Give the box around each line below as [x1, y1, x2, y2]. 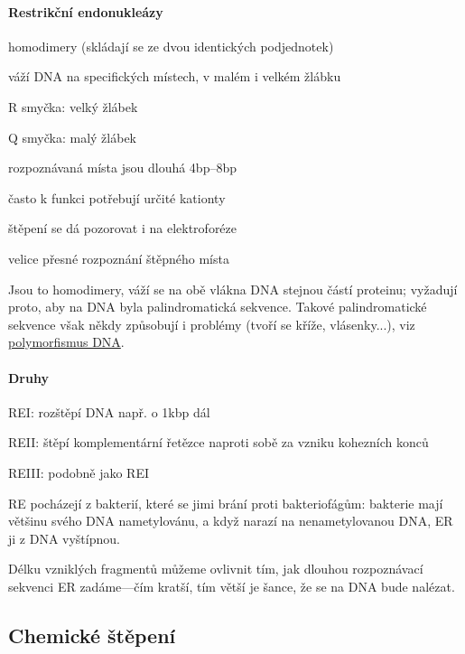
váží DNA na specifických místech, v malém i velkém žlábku [8, 67, 341, 86]
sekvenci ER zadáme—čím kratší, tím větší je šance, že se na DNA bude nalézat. [8, 576, 455, 595]
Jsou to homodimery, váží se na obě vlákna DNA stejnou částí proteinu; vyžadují [8, 279, 458, 298]
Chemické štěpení [8, 621, 176, 649]
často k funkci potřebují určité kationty [8, 188, 226, 207]
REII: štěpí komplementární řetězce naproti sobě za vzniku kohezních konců [8, 433, 429, 452]
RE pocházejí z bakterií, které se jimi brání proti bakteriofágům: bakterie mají [8, 493, 443, 512]
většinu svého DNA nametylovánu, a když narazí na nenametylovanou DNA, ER [8, 511, 453, 530]
